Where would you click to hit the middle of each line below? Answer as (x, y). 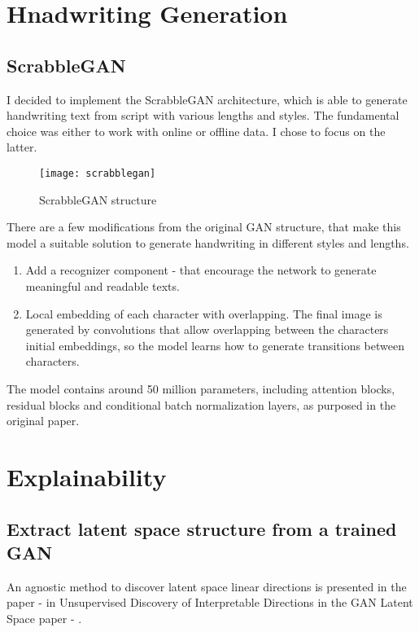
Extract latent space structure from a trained (202, 528)
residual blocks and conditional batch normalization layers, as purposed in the (201, 404)
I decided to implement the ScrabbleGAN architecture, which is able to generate (207, 99)
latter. (22, 147)
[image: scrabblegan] (98, 173)
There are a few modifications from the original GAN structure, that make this (204, 227)
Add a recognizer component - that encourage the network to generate (201, 270)
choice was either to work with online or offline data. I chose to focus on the (196, 131)
